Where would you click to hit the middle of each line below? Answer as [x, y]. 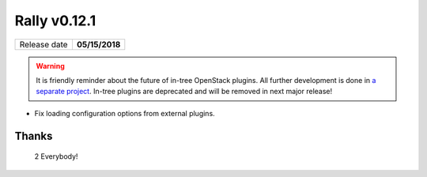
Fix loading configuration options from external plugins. [125, 113]
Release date [43, 44]
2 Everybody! [56, 156]
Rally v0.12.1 [55, 21]
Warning [50, 66]
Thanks [34, 136]
